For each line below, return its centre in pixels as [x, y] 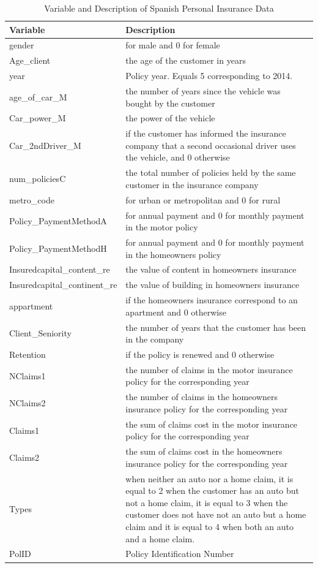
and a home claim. [160, 538]
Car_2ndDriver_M [45, 145]
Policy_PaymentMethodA [58, 221]
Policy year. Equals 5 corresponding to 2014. [209, 76]
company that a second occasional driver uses [211, 145]
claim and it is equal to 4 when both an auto [209, 526]
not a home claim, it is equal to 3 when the [207, 502]
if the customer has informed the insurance [206, 133]
